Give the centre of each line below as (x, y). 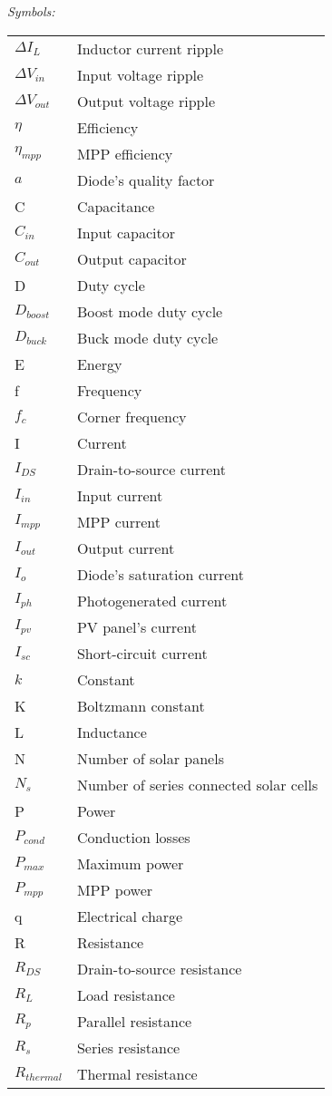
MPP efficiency (125, 153)
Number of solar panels (150, 758)
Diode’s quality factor (146, 179)
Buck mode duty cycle (147, 337)
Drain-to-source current (151, 469)
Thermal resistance (137, 1073)
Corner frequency (132, 416)
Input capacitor (126, 232)
